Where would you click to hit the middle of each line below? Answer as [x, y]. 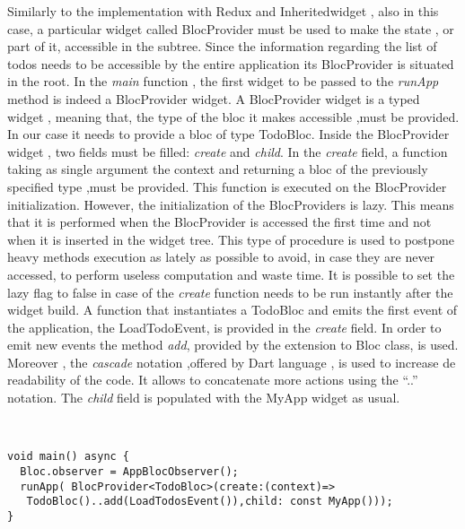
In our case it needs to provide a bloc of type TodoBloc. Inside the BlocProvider [228, 134]
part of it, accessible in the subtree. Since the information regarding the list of [222, 46]
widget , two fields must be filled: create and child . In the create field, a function [228, 151]
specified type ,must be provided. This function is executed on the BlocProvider [227, 186]
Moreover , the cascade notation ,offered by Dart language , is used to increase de [232, 362]
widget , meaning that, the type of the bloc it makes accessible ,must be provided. [233, 116]
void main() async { [69, 457]
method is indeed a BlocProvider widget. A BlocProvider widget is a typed [214, 98]
